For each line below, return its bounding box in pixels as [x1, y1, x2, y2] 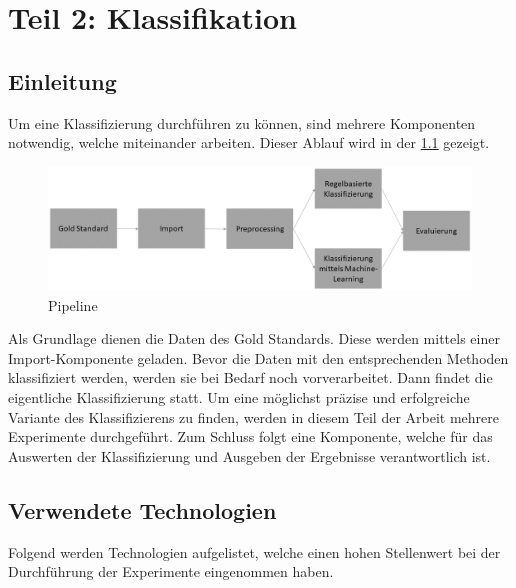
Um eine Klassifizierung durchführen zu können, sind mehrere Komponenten [8, 112, 476, 133]
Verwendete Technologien [8, 494, 277, 525]
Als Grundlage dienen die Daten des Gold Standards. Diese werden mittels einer [8, 328, 500, 349]
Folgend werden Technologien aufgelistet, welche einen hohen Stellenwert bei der [8, 541, 501, 562]
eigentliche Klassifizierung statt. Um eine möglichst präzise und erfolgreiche [8, 386, 470, 407]
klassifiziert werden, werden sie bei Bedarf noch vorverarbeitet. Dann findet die [8, 367, 493, 388]
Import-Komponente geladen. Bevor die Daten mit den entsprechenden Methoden [8, 347, 509, 368]
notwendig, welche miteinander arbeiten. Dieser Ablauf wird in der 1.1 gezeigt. [8, 132, 490, 153]
